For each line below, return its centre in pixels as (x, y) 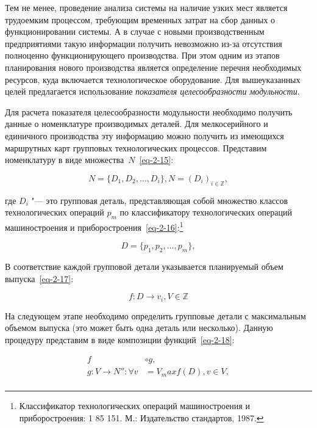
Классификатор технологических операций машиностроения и (134, 406)
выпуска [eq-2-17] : (39, 278)
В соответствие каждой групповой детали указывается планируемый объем (144, 266)
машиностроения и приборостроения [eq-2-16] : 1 (94, 226)
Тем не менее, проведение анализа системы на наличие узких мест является (146, 7)
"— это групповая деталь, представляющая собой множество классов (160, 200)
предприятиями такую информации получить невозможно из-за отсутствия (144, 43)
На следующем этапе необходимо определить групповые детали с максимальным (155, 315)
